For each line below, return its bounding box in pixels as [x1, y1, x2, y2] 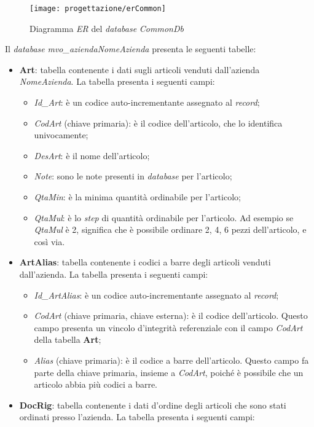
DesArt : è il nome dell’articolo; [34, 149, 150, 162]
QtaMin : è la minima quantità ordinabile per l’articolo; [34, 190, 241, 203]
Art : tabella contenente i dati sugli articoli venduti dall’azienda [19, 63, 260, 76]
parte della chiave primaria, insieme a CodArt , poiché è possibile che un [34, 366, 304, 378]
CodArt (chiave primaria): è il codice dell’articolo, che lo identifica [34, 116, 283, 129]
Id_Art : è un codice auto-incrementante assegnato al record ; [34, 96, 260, 109]
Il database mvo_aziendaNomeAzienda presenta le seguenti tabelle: [5, 42, 256, 55]
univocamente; [34, 128, 88, 141]
